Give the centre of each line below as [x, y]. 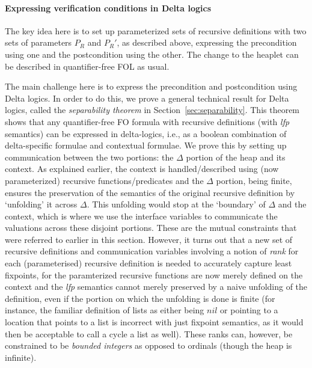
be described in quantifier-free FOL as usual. [87, 66]
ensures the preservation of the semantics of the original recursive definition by [150, 192]
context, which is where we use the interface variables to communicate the [141, 216]
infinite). [21, 357]
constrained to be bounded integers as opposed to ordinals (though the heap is [148, 345]
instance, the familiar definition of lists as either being [105, 310]
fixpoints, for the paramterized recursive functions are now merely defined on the [154, 274]
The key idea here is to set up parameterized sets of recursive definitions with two [156, 30]
